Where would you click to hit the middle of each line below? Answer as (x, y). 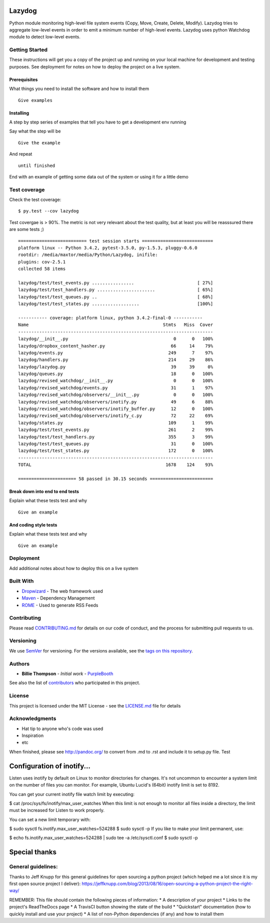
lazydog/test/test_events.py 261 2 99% (116, 430)
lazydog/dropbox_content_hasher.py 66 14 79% (116, 346)
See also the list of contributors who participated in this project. (75, 683)
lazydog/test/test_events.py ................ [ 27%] (116, 283)
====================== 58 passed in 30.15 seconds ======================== (116, 478)
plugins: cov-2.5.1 (42, 262)
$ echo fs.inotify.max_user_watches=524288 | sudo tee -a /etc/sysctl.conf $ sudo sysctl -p (103, 838)
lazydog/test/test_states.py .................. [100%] (116, 304)
